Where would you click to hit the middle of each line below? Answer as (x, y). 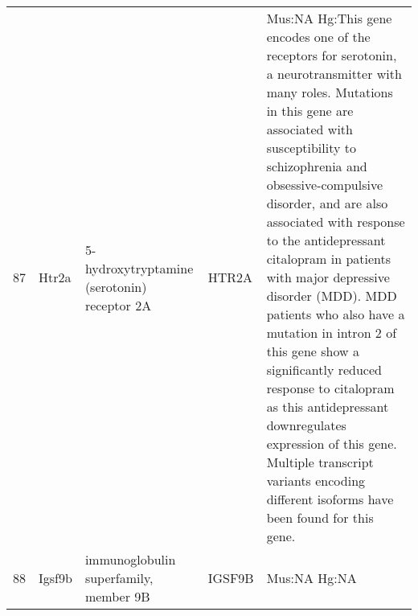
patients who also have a (336, 314)
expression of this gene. (332, 444)
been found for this (320, 517)
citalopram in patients (329, 259)
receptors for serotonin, (332, 55)
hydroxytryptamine (139, 268)
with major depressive (328, 277)
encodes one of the (318, 37)
